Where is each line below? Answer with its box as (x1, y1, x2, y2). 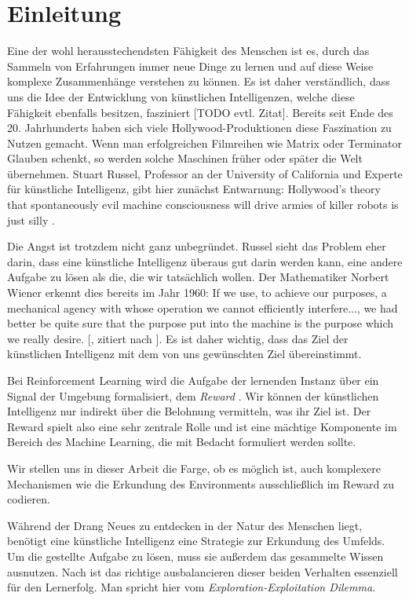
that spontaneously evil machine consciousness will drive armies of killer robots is (7, 196, 399, 213)
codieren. (7, 491, 50, 507)
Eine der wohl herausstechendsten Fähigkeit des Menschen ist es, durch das (7, 42, 370, 59)
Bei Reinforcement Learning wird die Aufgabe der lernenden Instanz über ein (7, 372, 379, 388)
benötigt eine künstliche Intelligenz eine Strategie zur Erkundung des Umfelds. (7, 532, 385, 549)
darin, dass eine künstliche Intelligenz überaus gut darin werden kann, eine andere (7, 253, 403, 269)
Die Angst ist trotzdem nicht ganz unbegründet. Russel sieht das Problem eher (7, 238, 386, 254)
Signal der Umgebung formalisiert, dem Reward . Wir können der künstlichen (7, 387, 379, 404)
